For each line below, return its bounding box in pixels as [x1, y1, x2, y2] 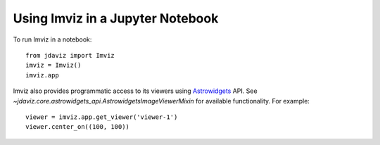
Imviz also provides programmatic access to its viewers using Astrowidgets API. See [13, 87, 258, 95]
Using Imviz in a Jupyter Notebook [13, 11, 219, 26]
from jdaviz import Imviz [25, 51, 115, 59]
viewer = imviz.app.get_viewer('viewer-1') [25, 113, 178, 121]
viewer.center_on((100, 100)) [25, 123, 130, 131]
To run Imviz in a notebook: [13, 35, 92, 44]
